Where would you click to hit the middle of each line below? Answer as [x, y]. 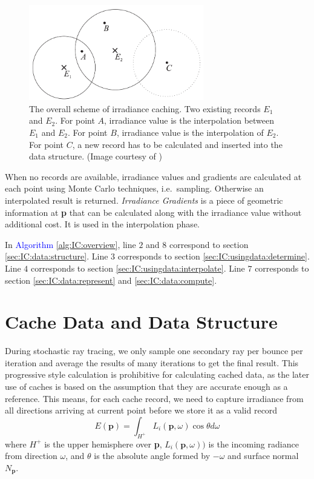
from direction [31, 456]
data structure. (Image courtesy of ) [96, 156]
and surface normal [263, 456]
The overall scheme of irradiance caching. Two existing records [145, 108]
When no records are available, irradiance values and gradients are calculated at [153, 176]
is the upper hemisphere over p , [103, 444]
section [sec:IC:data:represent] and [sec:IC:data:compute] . [111, 280]
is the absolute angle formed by [152, 456]
